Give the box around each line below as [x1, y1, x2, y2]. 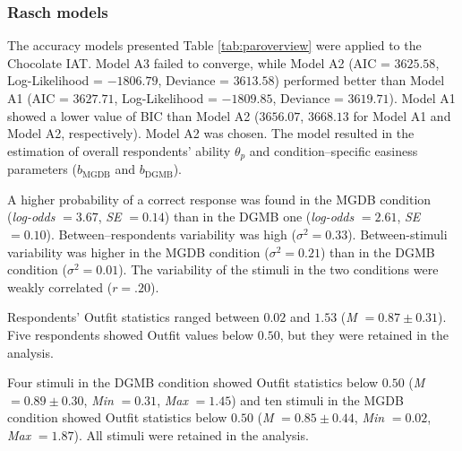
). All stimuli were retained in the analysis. [73, 425, 309, 444]
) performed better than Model [274, 71, 445, 90]
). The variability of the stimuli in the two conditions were [118, 260, 439, 279]
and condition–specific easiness [249, 141, 418, 160]
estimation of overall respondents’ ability [7, 141, 231, 160]
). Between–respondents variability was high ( [46, 225, 296, 244]
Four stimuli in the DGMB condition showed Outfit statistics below [7, 373, 379, 392]
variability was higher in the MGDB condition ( [7, 242, 269, 261]
